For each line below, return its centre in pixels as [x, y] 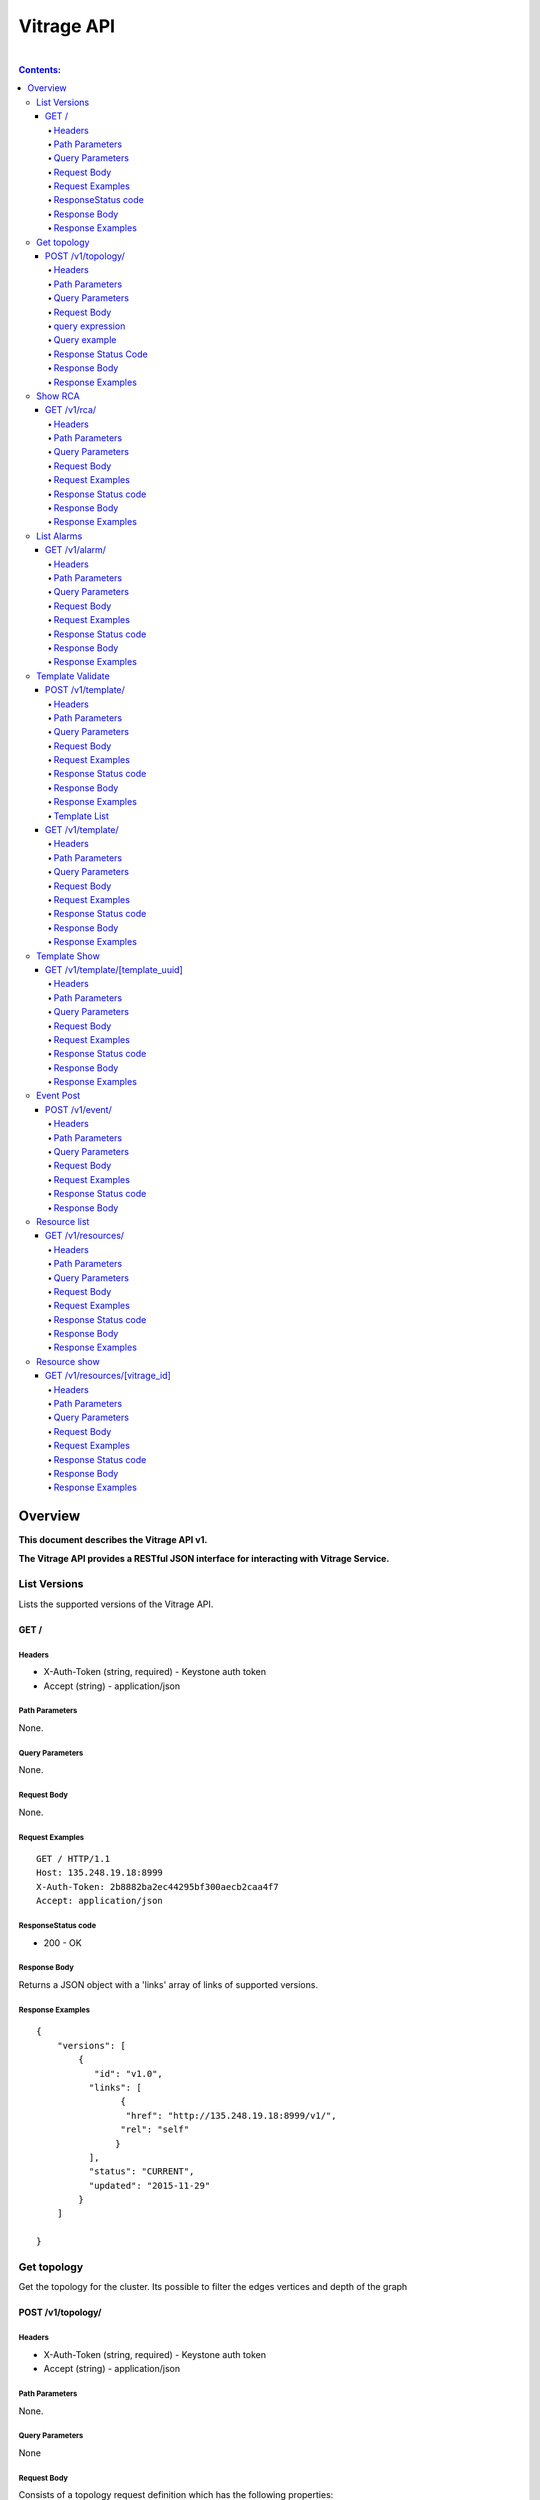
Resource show [68, 1361]
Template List [81, 816]
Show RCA [58, 396]
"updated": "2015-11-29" [149, 2185]
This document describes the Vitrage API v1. [113, 1540]
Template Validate [73, 676]
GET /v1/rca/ [71, 410]
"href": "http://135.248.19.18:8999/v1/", [231, 2115]
